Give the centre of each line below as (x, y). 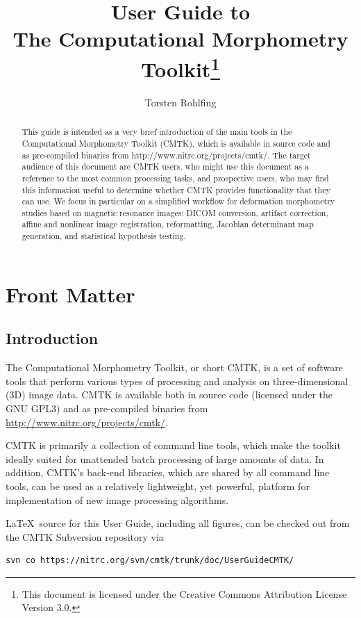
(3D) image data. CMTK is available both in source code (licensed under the (169, 395)
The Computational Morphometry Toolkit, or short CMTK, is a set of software (174, 367)
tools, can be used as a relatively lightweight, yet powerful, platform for (158, 486)
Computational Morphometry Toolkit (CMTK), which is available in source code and (176, 143)
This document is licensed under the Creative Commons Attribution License (184, 593)
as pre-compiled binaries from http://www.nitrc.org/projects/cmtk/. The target (166, 155)
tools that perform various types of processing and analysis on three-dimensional (177, 381)
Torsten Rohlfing (180, 102)
